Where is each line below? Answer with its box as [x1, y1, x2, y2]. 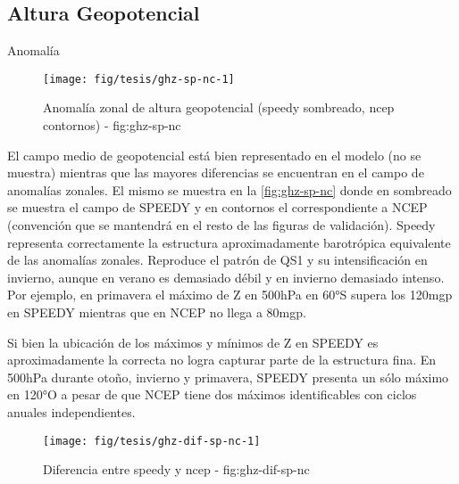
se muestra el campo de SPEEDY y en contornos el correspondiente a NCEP [7, 198, 428, 217]
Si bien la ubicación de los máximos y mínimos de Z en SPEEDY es [7, 332, 379, 351]
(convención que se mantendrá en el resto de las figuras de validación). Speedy [7, 216, 436, 234]
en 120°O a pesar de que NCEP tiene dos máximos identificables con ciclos [7, 385, 417, 404]
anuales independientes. [7, 402, 136, 421]
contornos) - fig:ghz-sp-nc [43, 116, 181, 135]
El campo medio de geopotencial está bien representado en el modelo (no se [7, 145, 421, 164]
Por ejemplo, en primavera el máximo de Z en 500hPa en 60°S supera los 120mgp [7, 285, 453, 304]
